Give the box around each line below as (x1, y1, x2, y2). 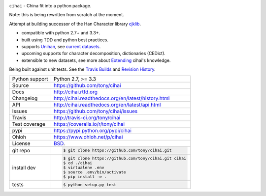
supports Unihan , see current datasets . (21, 43, 101, 49)
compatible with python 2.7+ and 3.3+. (21, 30, 100, 36)
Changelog (12, 95, 38, 102)
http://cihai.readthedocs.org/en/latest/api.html (53, 101, 161, 108)
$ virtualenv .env (63, 165, 104, 170)
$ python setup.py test (63, 182, 117, 187)
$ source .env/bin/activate (63, 169, 126, 175)
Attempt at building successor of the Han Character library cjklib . (9, 21, 141, 27)
